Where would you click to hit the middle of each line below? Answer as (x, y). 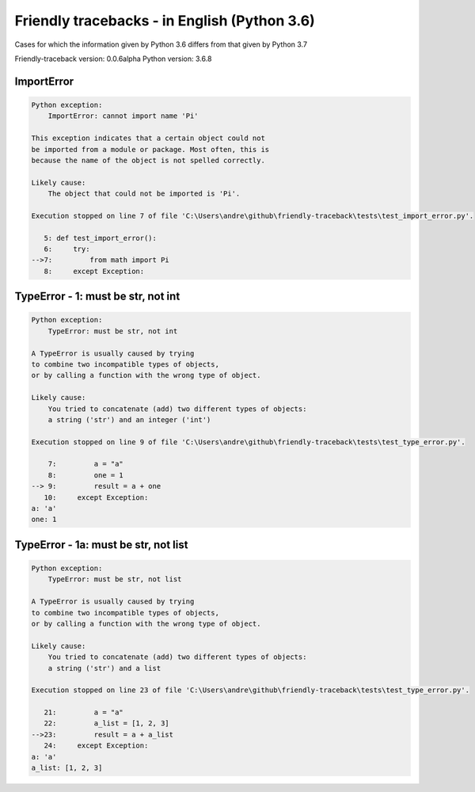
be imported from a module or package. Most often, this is (150, 149)
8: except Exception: (94, 271)
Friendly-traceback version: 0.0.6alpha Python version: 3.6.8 (113, 59)
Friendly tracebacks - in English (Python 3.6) (165, 21)
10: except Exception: (96, 497)
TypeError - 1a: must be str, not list (101, 544)
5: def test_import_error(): (101, 238)
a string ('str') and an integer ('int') (129, 419)
